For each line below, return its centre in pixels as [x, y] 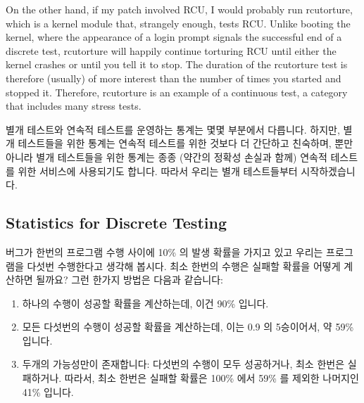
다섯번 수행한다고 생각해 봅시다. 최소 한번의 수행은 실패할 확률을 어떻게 [184, 266]
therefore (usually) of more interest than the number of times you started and [174, 78]
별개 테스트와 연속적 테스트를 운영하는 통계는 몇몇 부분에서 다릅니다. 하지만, [173, 129]
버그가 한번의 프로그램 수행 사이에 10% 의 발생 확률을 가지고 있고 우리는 [164, 251]
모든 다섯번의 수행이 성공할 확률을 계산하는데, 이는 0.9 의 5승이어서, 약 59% [188, 327]
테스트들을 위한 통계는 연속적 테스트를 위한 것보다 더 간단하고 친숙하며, [175, 143]
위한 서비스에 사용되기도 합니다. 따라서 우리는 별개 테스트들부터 [158, 171]
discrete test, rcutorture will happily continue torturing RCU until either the [171, 50]
